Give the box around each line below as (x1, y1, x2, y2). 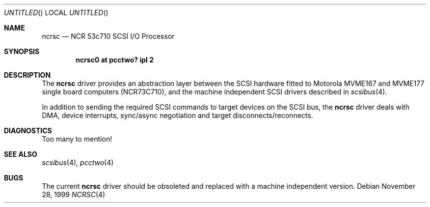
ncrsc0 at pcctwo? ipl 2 (76, 56, 154, 64)
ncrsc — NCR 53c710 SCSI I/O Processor (42, 32, 175, 40)
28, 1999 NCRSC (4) (42, 190, 106, 199)
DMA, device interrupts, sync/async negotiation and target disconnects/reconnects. (42, 111, 313, 119)
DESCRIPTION (4, 71, 51, 79)
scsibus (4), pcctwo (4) (42, 158, 114, 167)
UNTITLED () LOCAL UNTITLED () (4, 8, 108, 17)
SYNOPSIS (4, 47, 40, 56)
